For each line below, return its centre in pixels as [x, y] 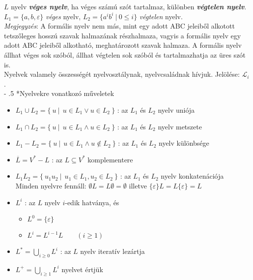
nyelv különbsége [184, 143]
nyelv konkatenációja [192, 176]
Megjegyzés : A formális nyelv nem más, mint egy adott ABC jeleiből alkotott [119, 26]
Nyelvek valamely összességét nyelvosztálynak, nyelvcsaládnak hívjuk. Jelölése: [122, 74]
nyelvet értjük [82, 269]
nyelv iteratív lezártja [112, 251]
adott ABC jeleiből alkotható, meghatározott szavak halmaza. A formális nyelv [123, 45]
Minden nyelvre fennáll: [51, 185]
